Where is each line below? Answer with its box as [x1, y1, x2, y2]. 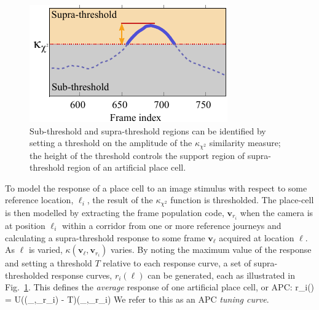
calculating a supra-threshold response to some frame [5, 231, 205, 244]
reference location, [5, 193, 74, 206]
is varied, [28, 243, 63, 256]
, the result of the [87, 193, 153, 206]
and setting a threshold [5, 257, 92, 269]
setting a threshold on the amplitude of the [30, 136, 192, 149]
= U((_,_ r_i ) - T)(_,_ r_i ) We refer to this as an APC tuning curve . [5, 292, 269, 305]
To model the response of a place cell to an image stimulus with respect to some [5, 181, 307, 194]
